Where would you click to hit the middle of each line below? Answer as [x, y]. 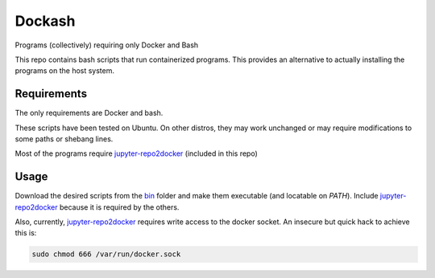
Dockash [45, 21]
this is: [26, 233]
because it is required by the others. [119, 207]
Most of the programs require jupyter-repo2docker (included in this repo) [136, 153]
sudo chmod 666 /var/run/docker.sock [106, 254]
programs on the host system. [65, 71]
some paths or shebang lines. [64, 139]
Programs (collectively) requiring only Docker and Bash [107, 45]
